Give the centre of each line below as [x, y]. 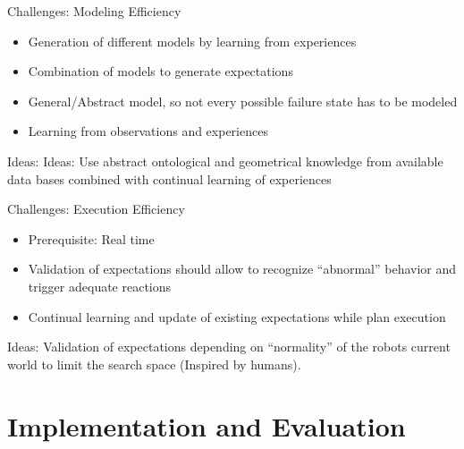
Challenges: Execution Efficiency [96, 209]
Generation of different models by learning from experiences [192, 41]
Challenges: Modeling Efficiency [94, 11]
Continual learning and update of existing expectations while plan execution [237, 316]
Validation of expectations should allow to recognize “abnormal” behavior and [242, 269]
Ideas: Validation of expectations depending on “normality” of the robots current [229, 347]
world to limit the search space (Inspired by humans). [154, 364]
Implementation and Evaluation [207, 425]
